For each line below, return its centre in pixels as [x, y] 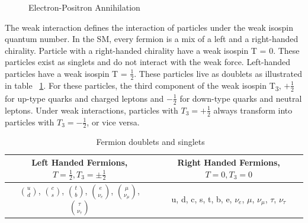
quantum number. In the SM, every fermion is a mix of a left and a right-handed [152, 39]
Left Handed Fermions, [80, 162]
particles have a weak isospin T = [66, 73]
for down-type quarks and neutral [241, 98]
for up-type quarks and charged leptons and [84, 98]
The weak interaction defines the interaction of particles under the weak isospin [149, 27]
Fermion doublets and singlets [150, 142]
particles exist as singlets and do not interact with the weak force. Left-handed [148, 62]
